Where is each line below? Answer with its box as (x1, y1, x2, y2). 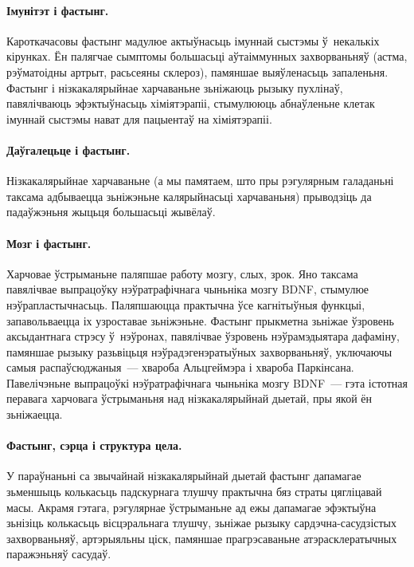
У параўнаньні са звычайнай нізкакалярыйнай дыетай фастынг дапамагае (6, 467, 361, 484)
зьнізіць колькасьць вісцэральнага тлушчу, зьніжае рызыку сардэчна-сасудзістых (6, 514, 397, 531)
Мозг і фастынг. (6, 234, 92, 251)
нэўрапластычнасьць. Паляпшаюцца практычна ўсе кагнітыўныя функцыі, (6, 296, 365, 313)
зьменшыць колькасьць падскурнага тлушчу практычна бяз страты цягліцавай (6, 483, 382, 500)
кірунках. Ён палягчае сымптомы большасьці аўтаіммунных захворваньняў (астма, (6, 48, 408, 65)
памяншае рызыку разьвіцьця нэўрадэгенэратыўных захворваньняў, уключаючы (6, 343, 393, 360)
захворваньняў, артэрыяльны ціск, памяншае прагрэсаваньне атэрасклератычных (6, 530, 397, 546)
